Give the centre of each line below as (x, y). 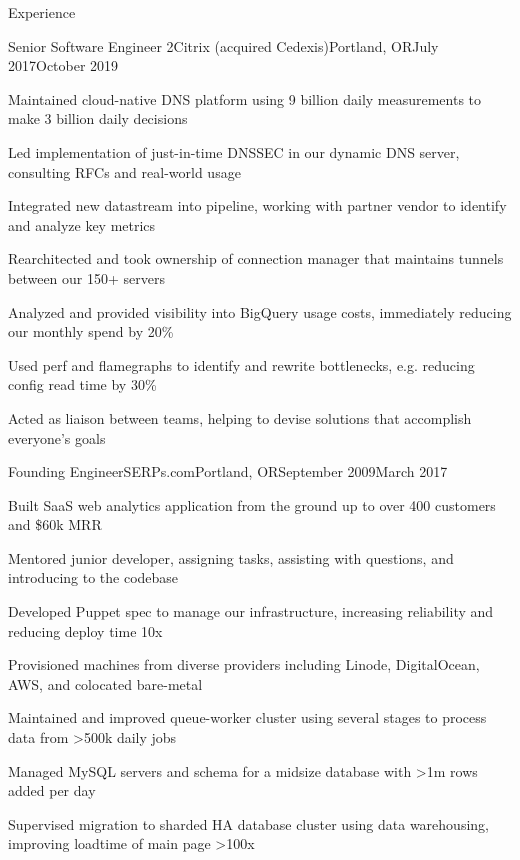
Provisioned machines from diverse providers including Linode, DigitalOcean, (244, 664)
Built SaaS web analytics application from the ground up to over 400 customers (252, 504)
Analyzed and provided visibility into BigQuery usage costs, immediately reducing (260, 311)
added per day (52, 790)
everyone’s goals (57, 437)
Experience (42, 12)
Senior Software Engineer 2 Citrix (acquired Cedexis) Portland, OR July (223, 45)
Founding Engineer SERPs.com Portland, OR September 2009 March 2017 (228, 471)
